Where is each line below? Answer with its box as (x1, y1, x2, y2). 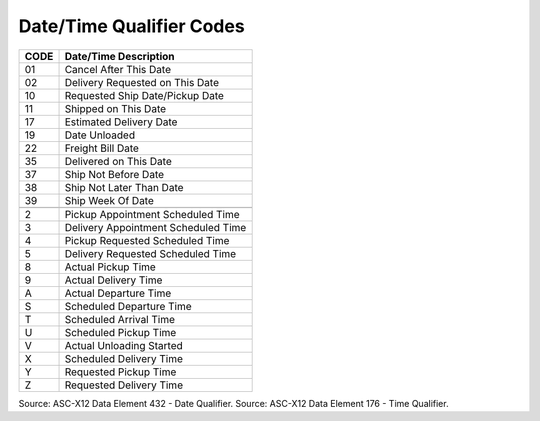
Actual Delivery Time (64, 273, 163, 287)
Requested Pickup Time (64, 365, 177, 379)
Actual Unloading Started (64, 338, 184, 352)
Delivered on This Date (64, 154, 172, 168)
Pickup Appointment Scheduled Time (64, 207, 240, 221)
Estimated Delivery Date (64, 115, 178, 129)
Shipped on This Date (64, 101, 167, 115)
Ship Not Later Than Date (64, 180, 184, 194)
